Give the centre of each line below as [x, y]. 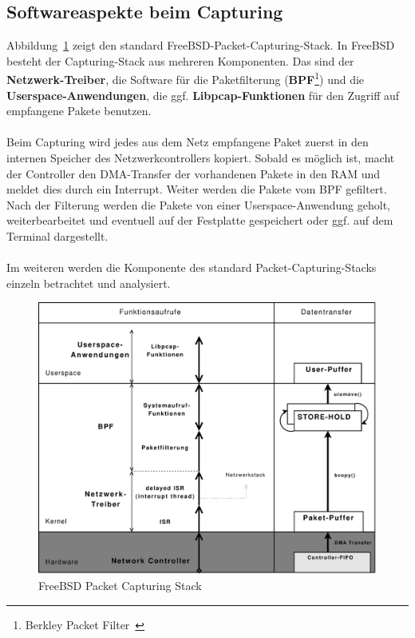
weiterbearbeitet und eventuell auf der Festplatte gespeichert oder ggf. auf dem [200, 220]
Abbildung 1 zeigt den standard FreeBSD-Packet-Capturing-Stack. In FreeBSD [201, 45]
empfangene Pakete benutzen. [79, 111]
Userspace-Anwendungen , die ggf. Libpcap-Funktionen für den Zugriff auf [203, 95]
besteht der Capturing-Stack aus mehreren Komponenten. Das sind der [180, 60]
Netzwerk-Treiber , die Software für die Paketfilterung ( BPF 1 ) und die [186, 78]
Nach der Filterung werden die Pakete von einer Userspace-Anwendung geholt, [198, 204]
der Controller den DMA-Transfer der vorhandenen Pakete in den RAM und [194, 173]
